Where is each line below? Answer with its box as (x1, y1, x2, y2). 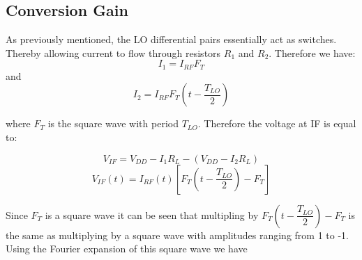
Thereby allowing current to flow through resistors (6, 45, 221, 60)
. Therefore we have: (269, 45, 356, 60)
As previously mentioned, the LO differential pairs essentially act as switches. (6, 32, 337, 47)
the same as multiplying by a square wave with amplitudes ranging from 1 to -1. (6, 227, 349, 242)
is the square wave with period (47, 116, 179, 131)
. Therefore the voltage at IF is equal (197, 116, 356, 131)
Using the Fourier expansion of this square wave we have (6, 241, 248, 256)
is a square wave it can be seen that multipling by (45, 207, 259, 222)
